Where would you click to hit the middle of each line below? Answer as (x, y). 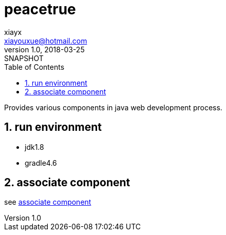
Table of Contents (34, 67)
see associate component (48, 202)
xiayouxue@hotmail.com (46, 41)
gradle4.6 (41, 163)
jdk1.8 (34, 147)
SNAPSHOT (24, 58)
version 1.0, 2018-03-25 (44, 49)
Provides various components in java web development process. (113, 107)
